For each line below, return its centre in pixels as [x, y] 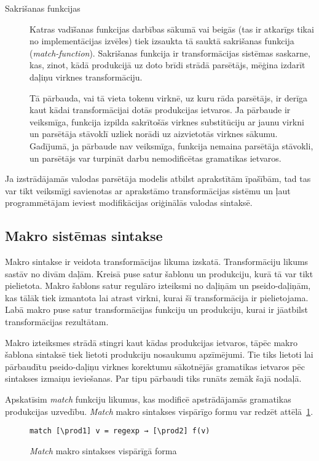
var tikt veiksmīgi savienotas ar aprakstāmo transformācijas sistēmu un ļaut [148, 190]
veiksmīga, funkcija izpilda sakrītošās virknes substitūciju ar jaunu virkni [167, 121]
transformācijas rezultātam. [57, 322]
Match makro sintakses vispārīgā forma [103, 450]
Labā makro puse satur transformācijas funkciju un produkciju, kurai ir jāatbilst [156, 309]
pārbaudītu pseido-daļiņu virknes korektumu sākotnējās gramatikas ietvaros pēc [155, 366]
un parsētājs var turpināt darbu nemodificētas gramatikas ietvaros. [156, 158]
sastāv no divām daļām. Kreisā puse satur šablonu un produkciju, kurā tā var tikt [159, 273]
